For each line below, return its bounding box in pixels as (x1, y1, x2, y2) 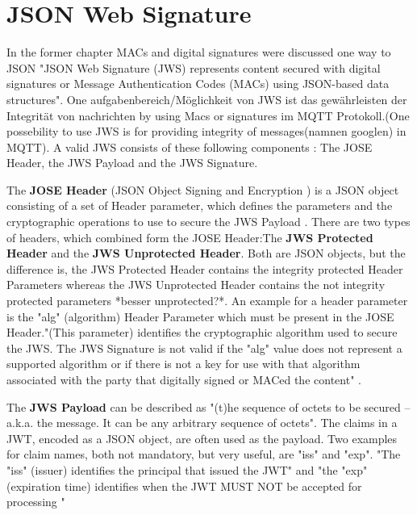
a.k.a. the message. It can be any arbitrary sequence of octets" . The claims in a (6, 414, 398, 431)
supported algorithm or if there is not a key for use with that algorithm (6, 355, 361, 372)
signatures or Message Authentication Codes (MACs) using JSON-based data (6, 75, 390, 92)
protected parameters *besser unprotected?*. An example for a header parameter (6, 292, 408, 309)
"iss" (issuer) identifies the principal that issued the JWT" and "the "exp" (6, 461, 368, 478)
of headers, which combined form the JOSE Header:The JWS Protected (6, 228, 373, 245)
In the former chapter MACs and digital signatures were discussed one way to (6, 44, 391, 61)
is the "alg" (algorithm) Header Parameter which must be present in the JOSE (6, 308, 394, 324)
